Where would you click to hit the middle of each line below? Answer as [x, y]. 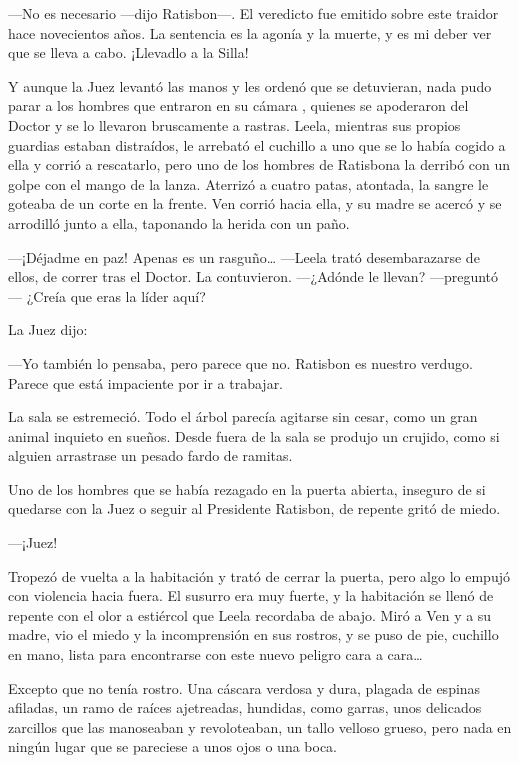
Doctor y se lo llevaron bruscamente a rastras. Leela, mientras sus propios [234, 124]
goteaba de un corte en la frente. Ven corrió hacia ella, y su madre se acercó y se [255, 203]
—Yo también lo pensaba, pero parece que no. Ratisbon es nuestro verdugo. [240, 362]
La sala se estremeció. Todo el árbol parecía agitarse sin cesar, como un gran [243, 416]
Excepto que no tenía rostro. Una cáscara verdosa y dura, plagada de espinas [244, 687]
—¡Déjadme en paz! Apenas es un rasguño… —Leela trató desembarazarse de [244, 256]
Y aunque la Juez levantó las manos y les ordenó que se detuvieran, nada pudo [250, 85]
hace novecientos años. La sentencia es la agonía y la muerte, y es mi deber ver [250, 32]
